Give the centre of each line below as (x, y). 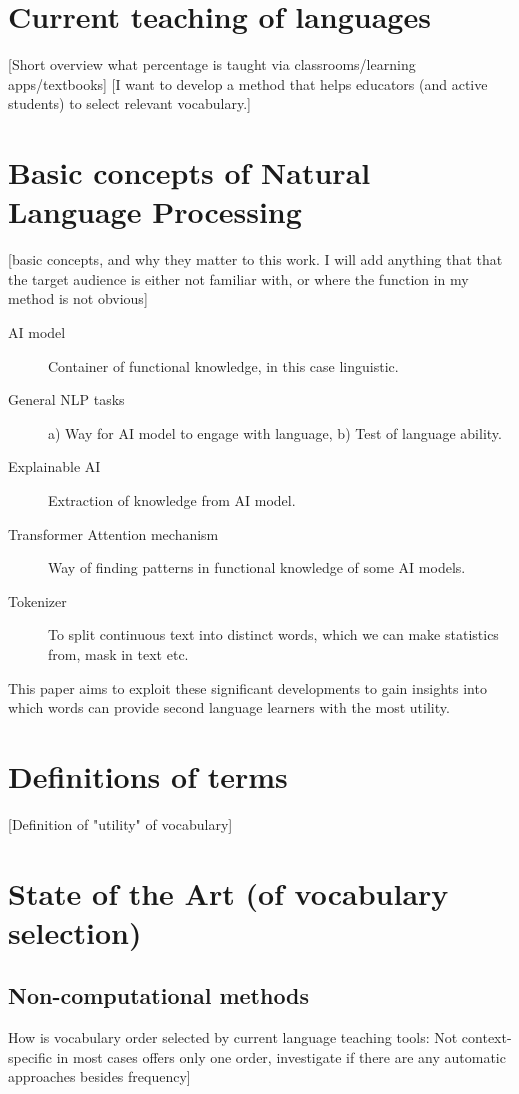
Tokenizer (37, 600)
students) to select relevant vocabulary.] (129, 103)
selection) (75, 931)
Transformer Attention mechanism (113, 533)
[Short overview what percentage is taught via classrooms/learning (212, 64)
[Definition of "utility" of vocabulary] (120, 823)
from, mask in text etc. (118, 653)
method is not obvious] (78, 298)
